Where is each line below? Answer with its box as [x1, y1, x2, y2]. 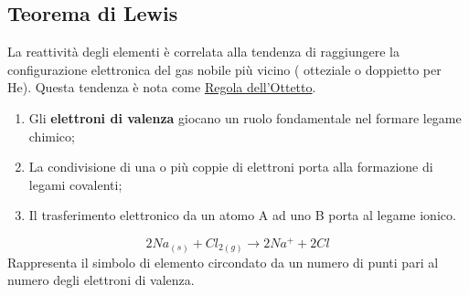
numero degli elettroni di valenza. [7, 270, 195, 290]
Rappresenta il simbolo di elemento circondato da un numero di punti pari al [7, 252, 439, 271]
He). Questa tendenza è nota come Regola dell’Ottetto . [7, 78, 316, 97]
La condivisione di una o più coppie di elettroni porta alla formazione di [28, 157, 433, 176]
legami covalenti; [28, 174, 123, 194]
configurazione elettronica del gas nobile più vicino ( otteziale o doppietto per [7, 59, 442, 79]
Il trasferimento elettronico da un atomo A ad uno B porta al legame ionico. [28, 205, 456, 225]
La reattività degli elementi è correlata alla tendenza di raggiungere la [7, 42, 400, 61]
